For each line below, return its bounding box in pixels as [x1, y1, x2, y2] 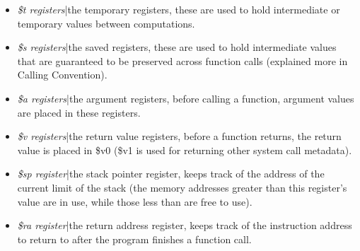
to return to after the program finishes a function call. [17, 231, 252, 246]
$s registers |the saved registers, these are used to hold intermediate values [17, 40, 337, 54]
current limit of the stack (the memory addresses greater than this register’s [17, 180, 347, 194]
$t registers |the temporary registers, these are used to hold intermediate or [17, 2, 340, 16]
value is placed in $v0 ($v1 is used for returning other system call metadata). [17, 142, 352, 157]
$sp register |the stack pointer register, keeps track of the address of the [17, 166, 325, 181]
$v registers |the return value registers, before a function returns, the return [17, 129, 342, 144]
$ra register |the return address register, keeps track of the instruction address [17, 218, 352, 233]
